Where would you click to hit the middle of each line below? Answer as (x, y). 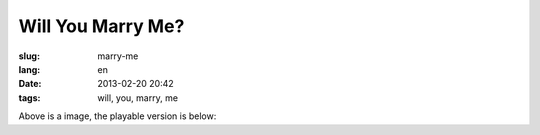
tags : (29, 97)
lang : (29, 69)
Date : (30, 84)
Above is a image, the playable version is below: (117, 116)
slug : (29, 56)
